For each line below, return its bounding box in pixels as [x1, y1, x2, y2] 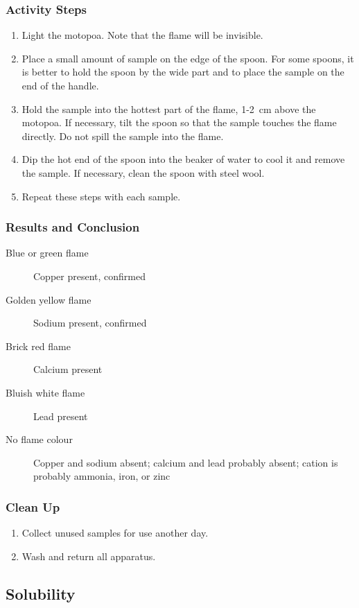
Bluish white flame [6, 385, 85, 399]
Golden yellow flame [6, 292, 91, 306]
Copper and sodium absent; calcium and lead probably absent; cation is [33, 455, 338, 469]
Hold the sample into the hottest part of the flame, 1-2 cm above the [21, 101, 316, 116]
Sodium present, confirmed [33, 315, 147, 330]
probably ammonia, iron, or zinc [33, 469, 170, 483]
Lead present [33, 408, 88, 423]
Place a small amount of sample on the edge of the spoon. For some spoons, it [21, 51, 354, 65]
